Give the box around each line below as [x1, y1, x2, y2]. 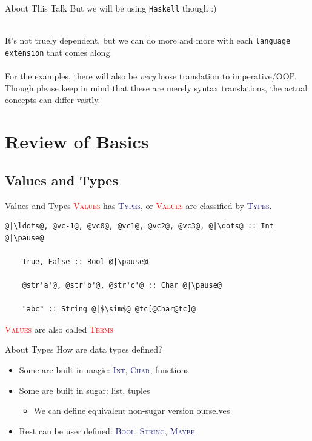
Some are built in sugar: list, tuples [19, 383, 150, 396]
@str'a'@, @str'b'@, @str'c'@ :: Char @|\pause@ [22, 281, 222, 290]
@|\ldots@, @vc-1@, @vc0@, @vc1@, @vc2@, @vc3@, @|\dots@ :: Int [5, 222, 274, 231]
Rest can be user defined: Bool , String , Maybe [19, 424, 195, 437]
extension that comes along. [5, 45, 113, 58]
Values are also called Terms [5, 322, 113, 335]
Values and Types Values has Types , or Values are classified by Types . [5, 199, 272, 211]
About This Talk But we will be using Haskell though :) [5, 2, 217, 14]
